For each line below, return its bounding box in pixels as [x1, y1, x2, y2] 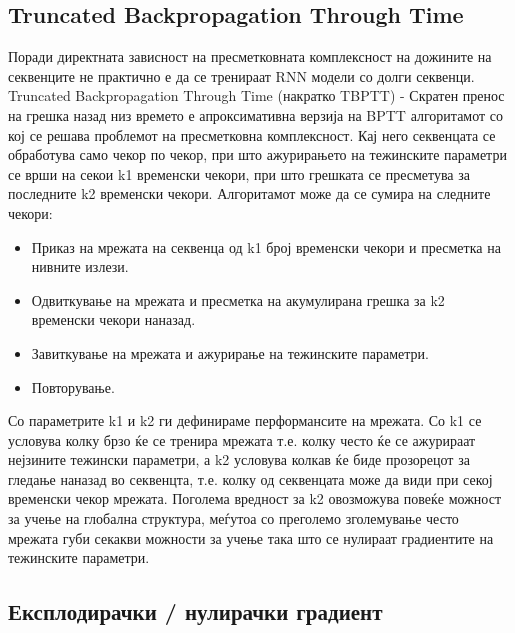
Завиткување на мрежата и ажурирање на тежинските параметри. [31, 342, 429, 363]
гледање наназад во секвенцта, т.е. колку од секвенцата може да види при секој [8, 468, 493, 489]
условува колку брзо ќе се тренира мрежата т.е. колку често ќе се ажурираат [8, 429, 476, 450]
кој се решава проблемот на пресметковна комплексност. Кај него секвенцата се [8, 124, 496, 145]
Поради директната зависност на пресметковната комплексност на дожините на [8, 46, 492, 67]
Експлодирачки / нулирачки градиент [8, 596, 383, 627]
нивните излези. [31, 256, 129, 277]
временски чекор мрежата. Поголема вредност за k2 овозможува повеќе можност [8, 488, 502, 509]
